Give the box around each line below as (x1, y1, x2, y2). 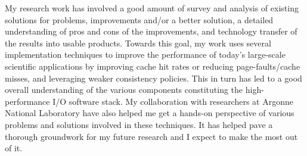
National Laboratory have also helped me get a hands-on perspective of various (5, 107, 294, 119)
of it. (5, 142, 23, 154)
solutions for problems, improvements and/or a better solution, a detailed (5, 13, 274, 26)
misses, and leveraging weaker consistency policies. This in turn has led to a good (5, 71, 302, 84)
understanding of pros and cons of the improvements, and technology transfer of (5, 25, 297, 38)
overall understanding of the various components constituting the (5, 83, 243, 96)
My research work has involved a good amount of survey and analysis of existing (5, 2, 299, 14)
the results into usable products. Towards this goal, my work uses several (5, 36, 271, 49)
